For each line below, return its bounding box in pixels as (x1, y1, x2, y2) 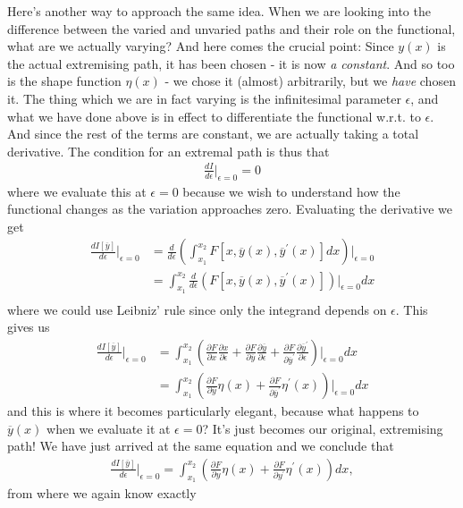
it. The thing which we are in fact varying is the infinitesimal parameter (7, 89, 401, 107)
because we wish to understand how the (182, 182, 400, 200)
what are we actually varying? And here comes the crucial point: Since (7, 37, 394, 55)
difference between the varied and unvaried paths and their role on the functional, (7, 19, 456, 38)
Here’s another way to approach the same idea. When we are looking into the (7, 2, 431, 20)
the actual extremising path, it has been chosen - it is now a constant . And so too (7, 54, 455, 72)
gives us (7, 317, 50, 336)
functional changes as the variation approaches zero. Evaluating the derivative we (7, 199, 452, 218)
